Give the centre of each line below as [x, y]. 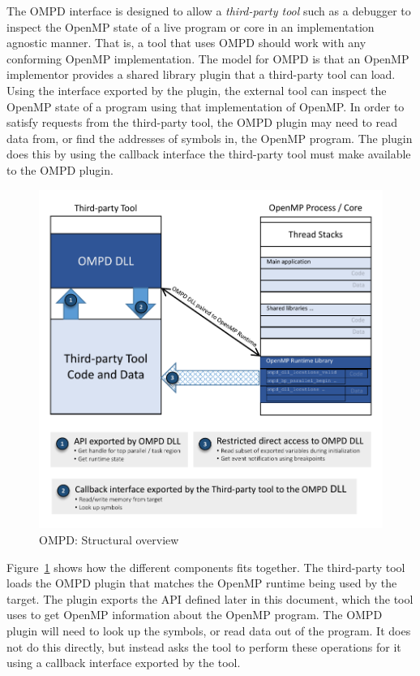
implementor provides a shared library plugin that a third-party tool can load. [201, 74]
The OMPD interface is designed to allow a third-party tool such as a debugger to [209, 11]
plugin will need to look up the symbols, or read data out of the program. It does [209, 630]
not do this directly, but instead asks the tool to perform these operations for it [204, 646]
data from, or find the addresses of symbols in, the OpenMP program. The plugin [210, 138]
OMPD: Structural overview [109, 539]
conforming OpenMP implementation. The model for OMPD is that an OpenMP [208, 58]
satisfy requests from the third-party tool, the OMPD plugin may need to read [202, 122]
